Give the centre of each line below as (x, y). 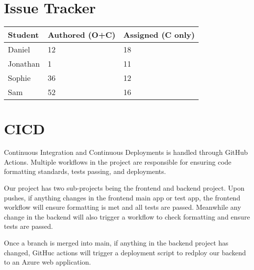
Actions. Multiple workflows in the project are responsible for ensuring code (118, 161)
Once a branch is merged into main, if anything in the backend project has (116, 243)
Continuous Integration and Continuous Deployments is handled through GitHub (126, 152)
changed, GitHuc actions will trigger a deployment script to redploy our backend (125, 252)
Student (24, 35)
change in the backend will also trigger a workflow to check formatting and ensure (127, 216)
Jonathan (24, 64)
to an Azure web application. (48, 262)
